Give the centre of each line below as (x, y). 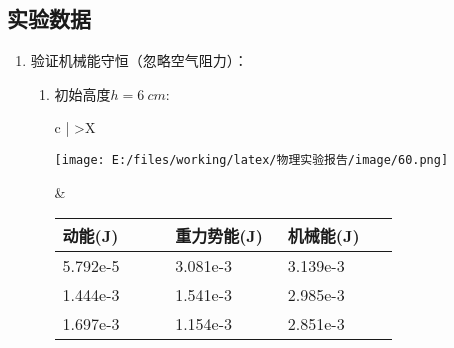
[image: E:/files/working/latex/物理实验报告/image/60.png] (251, 159)
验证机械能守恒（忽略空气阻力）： (139, 60)
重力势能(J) (219, 236)
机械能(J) (323, 236)
